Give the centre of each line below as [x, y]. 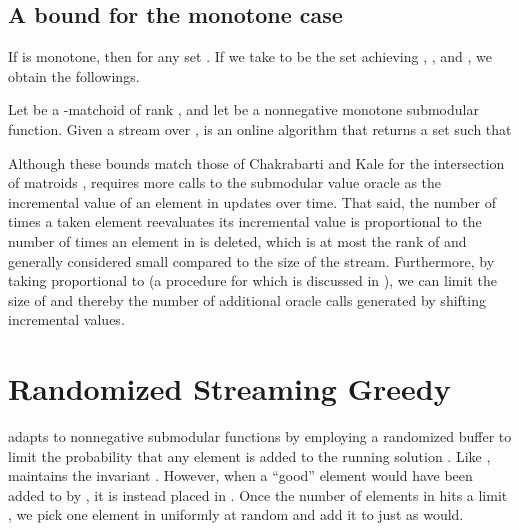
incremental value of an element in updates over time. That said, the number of [252, 201]
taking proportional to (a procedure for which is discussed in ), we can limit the [252, 280]
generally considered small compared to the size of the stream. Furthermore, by [251, 260]
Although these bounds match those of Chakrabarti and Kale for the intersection [256, 162]
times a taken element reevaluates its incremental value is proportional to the [245, 221]
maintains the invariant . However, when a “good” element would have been [240, 475]
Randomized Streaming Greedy [229, 388]
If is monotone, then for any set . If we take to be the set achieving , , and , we [250, 56]
